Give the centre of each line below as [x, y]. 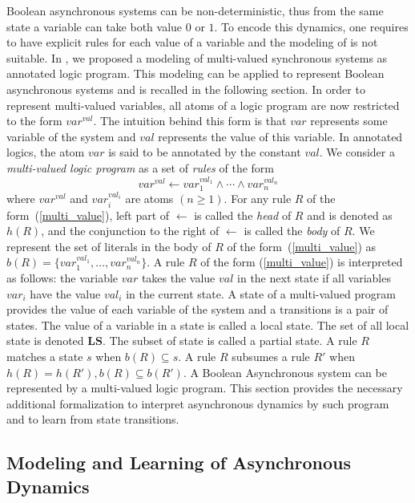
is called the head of [243, 215]
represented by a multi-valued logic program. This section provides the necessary [205, 388]
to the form [34, 121]
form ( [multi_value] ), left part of [88, 215]
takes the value [178, 277]
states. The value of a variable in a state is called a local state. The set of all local [208, 325]
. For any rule [258, 199]
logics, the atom [46, 152]
